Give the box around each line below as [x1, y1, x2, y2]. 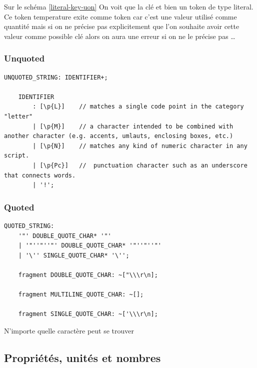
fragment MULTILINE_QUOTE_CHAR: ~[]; [18, 291, 144, 298]
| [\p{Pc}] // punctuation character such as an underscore [32, 161, 247, 169]
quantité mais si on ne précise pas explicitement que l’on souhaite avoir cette [4, 21, 239, 31]
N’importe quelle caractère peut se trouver [4, 325, 134, 335]
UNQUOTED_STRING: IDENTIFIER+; [4, 73, 108, 81]
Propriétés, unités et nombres [4, 349, 161, 365]
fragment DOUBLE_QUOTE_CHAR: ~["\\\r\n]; [18, 271, 158, 278]
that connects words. [4, 171, 76, 179]
